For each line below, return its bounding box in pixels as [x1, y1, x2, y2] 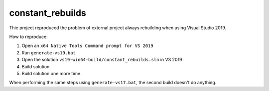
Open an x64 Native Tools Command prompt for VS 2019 [21, 43, 154, 49]
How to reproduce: [9, 34, 48, 40]
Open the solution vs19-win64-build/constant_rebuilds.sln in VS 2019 [21, 57, 182, 63]
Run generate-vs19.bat [21, 49, 76, 55]
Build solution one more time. [21, 70, 82, 76]
